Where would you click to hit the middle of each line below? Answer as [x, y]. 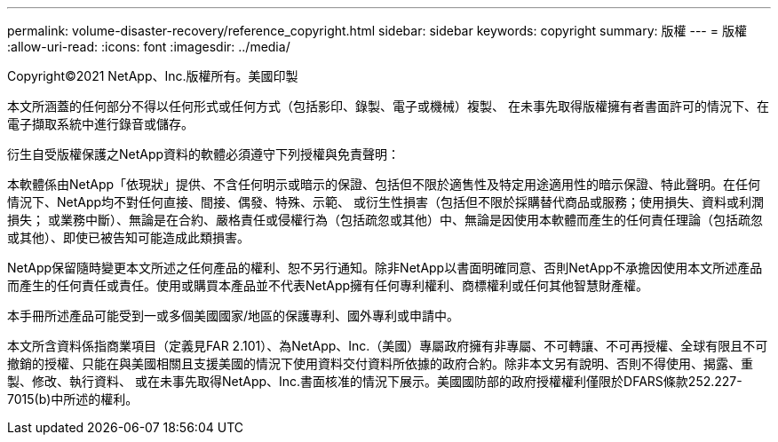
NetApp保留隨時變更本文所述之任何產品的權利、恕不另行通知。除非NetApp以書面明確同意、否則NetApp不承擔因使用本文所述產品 [385, 268]
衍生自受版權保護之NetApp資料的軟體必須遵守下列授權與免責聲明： [204, 154]
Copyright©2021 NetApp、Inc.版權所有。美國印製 [153, 76]
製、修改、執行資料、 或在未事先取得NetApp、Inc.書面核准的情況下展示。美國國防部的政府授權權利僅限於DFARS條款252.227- [375, 381]
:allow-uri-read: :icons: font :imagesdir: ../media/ [149, 47]
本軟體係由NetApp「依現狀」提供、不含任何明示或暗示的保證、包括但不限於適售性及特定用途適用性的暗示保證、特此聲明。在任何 [384, 184]
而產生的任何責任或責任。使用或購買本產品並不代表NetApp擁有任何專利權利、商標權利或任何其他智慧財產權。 [328, 285]
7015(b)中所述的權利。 [73, 399]
